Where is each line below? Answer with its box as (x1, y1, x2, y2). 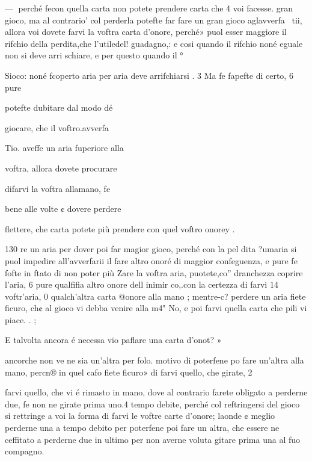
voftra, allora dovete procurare (5, 161, 117, 174)
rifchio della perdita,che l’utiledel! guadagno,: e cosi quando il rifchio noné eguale (5, 37, 303, 49)
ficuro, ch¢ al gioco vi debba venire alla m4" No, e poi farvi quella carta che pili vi (5, 302, 307, 314)
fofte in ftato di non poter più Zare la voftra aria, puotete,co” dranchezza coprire (5, 266, 303, 279)
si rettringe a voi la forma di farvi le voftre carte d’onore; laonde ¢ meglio (5, 409, 275, 422)
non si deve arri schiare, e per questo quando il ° (5, 49, 183, 61)
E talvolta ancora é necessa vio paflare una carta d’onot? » (5, 333, 222, 346)
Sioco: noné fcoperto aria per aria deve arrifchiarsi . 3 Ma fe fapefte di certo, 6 (5, 69, 293, 81)
